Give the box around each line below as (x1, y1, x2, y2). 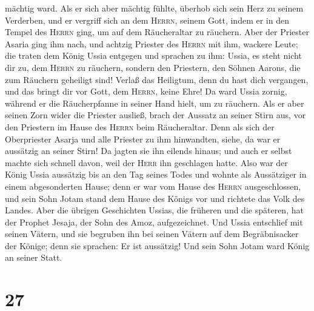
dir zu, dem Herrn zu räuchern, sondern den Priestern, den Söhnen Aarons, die (5, 61, 301, 73)
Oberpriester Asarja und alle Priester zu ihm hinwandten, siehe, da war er (5, 132, 281, 145)
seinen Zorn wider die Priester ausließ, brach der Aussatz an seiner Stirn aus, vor (5, 109, 306, 121)
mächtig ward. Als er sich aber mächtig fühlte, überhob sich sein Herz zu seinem (5, 2, 304, 14)
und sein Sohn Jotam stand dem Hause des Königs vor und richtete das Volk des (5, 192, 305, 204)
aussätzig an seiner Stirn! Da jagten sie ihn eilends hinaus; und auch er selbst (5, 144, 292, 157)
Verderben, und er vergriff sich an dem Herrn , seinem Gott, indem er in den (5, 13, 289, 26)
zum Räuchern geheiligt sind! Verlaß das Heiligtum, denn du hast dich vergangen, (5, 73, 309, 85)
